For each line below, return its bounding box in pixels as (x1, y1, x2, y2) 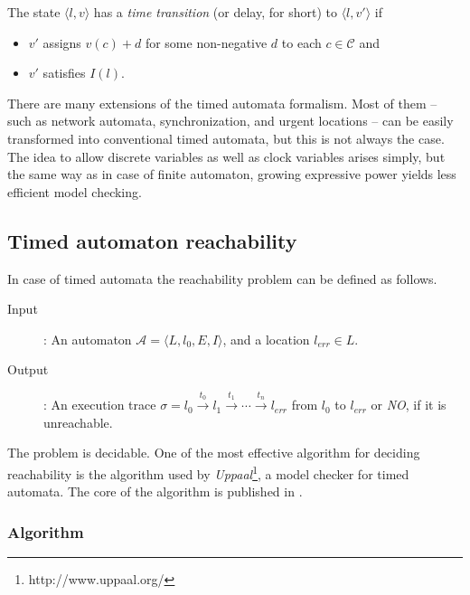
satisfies (42, 63, 86, 82)
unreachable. (43, 412, 113, 431)
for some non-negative (145, 33, 268, 52)
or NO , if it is (371, 395, 446, 414)
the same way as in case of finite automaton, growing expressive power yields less (7, 165, 456, 184)
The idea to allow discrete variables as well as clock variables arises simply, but (7, 146, 446, 165)
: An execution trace (43, 395, 156, 414)
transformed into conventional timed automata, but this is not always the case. (7, 128, 445, 147)
